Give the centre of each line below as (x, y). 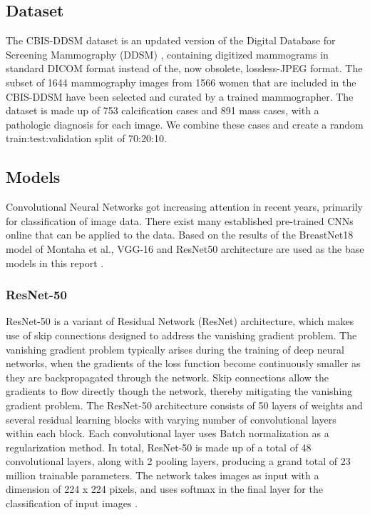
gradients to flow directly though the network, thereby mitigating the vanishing (179, 391)
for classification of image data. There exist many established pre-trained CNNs (180, 220)
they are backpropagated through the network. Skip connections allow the (167, 377)
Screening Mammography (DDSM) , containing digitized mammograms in (167, 54)
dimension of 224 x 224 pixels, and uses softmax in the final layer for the (164, 489)
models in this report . (55, 262)
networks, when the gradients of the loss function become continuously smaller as (183, 363)
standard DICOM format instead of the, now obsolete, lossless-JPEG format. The (184, 68)
